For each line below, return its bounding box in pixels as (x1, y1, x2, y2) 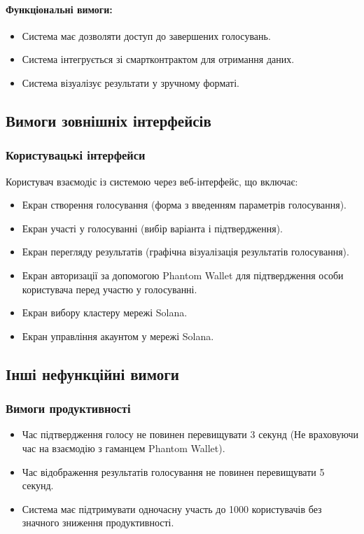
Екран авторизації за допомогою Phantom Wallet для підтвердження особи (22, 267, 344, 282)
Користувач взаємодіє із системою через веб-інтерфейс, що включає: (6, 174, 298, 188)
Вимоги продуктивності (6, 400, 131, 417)
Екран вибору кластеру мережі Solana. (22, 305, 188, 320)
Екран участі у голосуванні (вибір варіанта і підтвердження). (22, 220, 283, 235)
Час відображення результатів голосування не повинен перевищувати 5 (22, 464, 325, 479)
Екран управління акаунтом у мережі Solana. (22, 328, 214, 343)
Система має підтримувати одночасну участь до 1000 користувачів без (22, 501, 322, 516)
